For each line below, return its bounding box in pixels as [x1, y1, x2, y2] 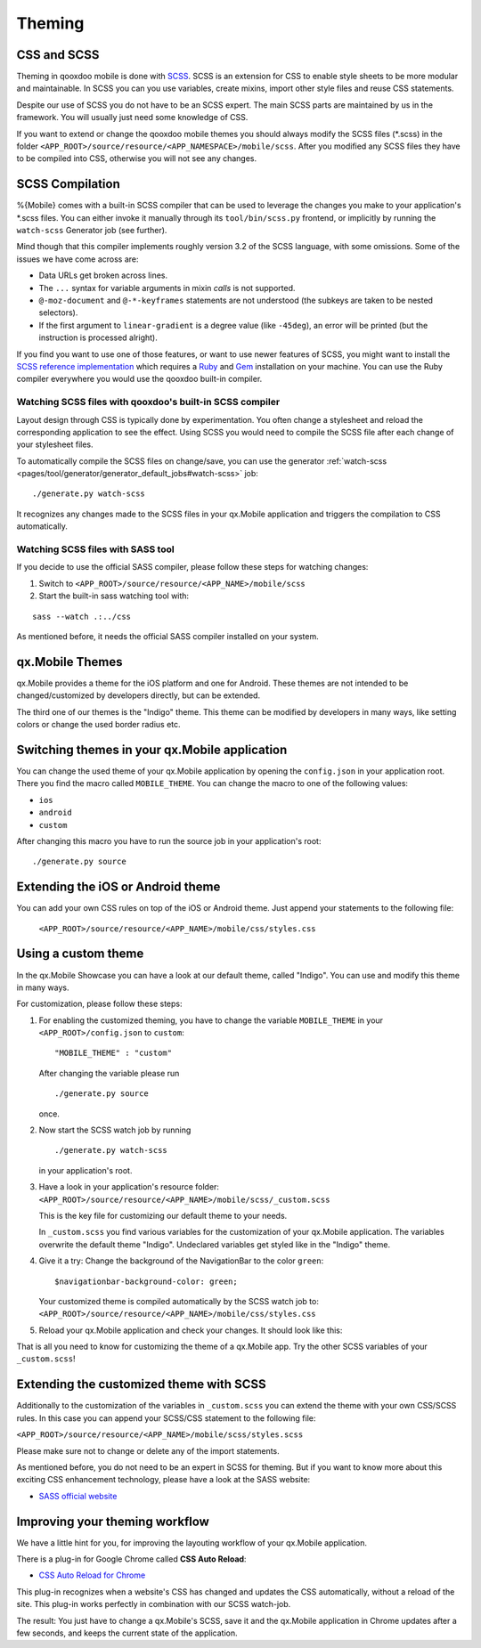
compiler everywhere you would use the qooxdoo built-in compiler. [16, 374, 263, 385]
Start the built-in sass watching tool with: [38, 590, 190, 601]
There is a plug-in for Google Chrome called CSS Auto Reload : [16, 1554, 247, 1564]
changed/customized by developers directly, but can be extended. [16, 690, 261, 701]
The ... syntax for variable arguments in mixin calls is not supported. [38, 282, 296, 293]
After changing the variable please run [38, 1068, 180, 1078]
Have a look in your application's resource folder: [38, 1181, 220, 1192]
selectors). [38, 307, 78, 318]
